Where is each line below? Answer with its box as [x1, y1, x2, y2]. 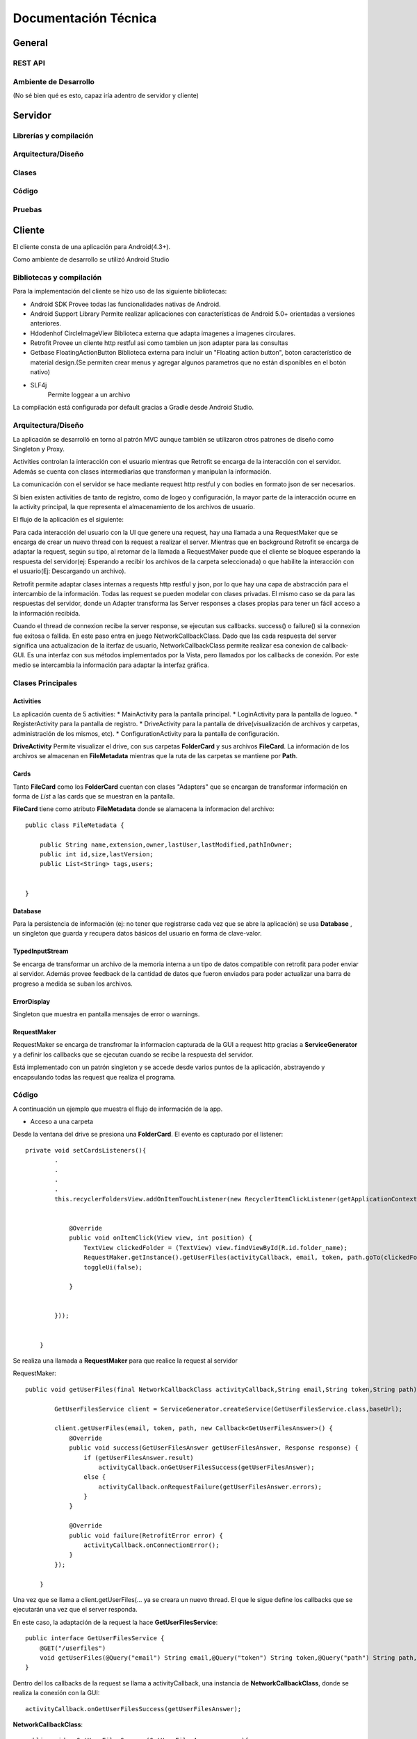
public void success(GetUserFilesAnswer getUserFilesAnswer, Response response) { [69, 1444, 359, 1452]
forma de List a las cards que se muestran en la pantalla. [13, 792, 175, 801]
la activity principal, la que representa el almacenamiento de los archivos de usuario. [13, 502, 255, 511]
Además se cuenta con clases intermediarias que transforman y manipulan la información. [13, 467, 272, 476]
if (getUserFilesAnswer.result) [83, 1454, 194, 1461]
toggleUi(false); [83, 1263, 142, 1271]
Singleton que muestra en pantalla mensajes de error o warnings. [13, 1009, 200, 1018]
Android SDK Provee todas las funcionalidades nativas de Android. [30, 300, 222, 308]
